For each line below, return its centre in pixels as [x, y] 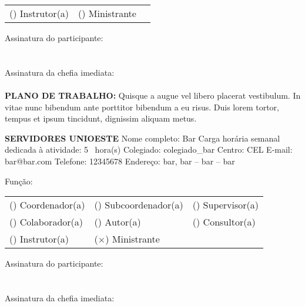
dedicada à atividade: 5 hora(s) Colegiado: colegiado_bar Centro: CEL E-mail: [149, 149]
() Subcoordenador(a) [139, 205]
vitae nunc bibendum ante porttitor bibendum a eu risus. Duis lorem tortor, [142, 107]
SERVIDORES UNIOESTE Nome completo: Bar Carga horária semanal [143, 138]
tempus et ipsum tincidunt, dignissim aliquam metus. [101, 118]
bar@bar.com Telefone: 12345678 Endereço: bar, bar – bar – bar [120, 161]
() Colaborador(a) [46, 222]
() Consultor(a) [224, 222]
